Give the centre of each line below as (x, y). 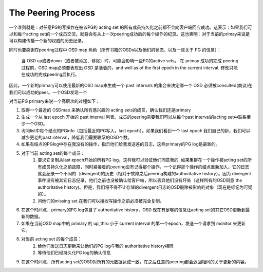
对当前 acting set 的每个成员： (52, 239)
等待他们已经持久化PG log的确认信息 (74, 253)
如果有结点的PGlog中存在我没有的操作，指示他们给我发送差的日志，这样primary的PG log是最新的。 (121, 144)
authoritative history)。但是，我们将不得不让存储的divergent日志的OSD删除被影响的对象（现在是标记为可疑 (145, 187)
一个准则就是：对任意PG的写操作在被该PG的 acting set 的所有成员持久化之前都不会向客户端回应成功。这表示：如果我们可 (131, 27)
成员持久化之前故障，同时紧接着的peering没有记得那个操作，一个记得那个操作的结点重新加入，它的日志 (145, 167)
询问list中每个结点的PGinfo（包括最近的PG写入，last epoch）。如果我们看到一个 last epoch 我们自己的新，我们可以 (136, 130)
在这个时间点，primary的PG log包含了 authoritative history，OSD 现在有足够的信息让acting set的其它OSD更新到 (133, 210)
